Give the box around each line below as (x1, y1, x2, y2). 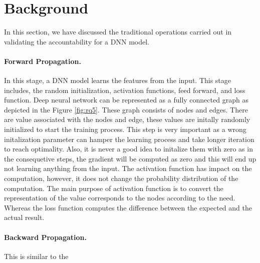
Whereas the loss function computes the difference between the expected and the (4, 202, 252, 212)
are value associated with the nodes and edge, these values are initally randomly (4, 114, 250, 124)
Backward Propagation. (4, 231, 87, 242)
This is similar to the (4, 250, 69, 261)
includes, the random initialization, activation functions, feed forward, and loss (4, 84, 245, 95)
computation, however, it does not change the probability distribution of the (4, 173, 238, 183)
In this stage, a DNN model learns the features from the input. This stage (4, 75, 231, 85)
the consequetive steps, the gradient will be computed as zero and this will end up (4, 153, 256, 163)
